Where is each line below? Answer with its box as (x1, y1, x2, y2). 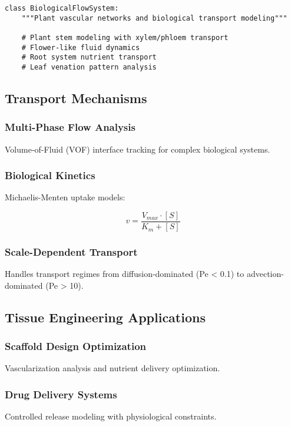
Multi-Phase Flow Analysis (5, 120, 135, 134)
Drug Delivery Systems (5, 387, 117, 401)
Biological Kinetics (5, 168, 95, 183)
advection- (246, 268, 284, 280)
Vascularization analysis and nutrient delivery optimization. (5, 362, 220, 374)
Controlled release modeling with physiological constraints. (5, 410, 217, 422)
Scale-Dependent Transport (5, 244, 138, 259)
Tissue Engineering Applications (5, 308, 206, 326)
